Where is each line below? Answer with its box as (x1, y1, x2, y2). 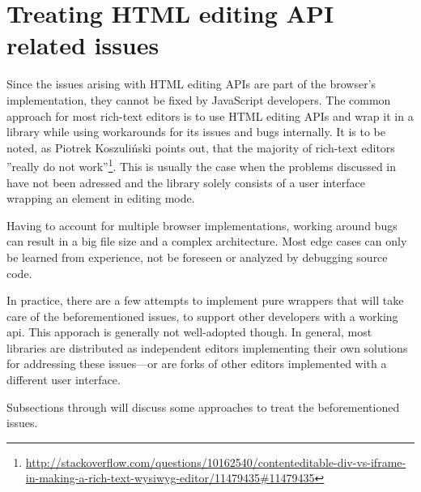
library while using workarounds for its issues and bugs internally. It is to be (6, 123, 385, 140)
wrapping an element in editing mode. (6, 190, 195, 207)
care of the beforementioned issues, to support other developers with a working (6, 307, 398, 324)
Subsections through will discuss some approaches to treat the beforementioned (6, 398, 400, 415)
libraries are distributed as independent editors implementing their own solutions (6, 339, 408, 356)
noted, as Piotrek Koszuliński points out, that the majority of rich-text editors (6, 139, 395, 156)
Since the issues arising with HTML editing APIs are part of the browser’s (6, 75, 376, 92)
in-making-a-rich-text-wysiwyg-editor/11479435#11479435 (25, 469, 315, 486)
